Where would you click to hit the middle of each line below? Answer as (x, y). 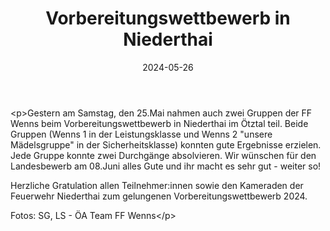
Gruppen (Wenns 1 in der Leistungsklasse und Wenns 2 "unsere (141, 134)
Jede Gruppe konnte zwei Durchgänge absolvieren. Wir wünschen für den (163, 155)
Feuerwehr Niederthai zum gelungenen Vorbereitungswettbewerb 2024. (159, 196)
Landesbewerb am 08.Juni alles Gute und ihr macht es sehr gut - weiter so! (166, 166)
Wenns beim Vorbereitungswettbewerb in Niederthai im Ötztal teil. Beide (159, 123)
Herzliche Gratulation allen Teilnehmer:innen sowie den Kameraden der (157, 185)
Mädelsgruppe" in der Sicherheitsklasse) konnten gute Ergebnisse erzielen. (166, 144)
